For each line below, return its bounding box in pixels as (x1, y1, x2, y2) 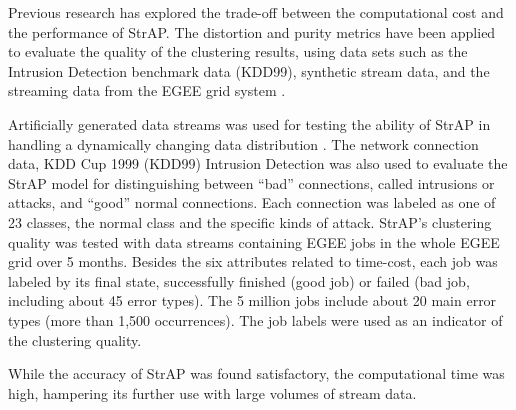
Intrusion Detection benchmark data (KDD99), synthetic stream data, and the (8, 60, 490, 81)
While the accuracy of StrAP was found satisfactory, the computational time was (8, 363, 505, 384)
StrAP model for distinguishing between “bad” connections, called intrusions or (8, 172, 495, 193)
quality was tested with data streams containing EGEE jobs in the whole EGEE (8, 231, 500, 252)
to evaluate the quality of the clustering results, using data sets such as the (8, 41, 468, 62)
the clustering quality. (8, 329, 142, 350)
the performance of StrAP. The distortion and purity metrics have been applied (8, 21, 496, 42)
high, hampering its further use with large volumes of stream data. (8, 382, 417, 403)
